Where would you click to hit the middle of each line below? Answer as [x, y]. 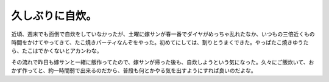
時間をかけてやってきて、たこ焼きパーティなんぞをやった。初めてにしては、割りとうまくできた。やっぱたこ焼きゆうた [160, 42]
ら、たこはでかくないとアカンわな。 [57, 51]
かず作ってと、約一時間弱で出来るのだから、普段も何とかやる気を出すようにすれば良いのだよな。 [134, 70]
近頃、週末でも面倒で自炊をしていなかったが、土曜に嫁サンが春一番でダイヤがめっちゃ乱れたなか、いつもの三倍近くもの [163, 34]
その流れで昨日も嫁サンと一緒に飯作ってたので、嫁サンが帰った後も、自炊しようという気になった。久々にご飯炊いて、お [163, 62]
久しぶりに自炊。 [54, 16]
